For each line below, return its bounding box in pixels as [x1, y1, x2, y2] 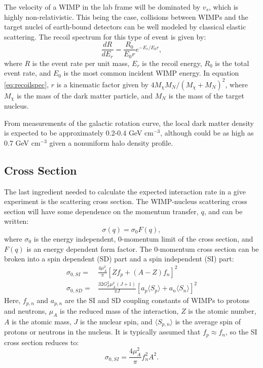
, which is [209, 2, 239, 12]
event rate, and [4, 68, 51, 78]
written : [4, 216, 29, 226]
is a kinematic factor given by [56, 79, 149, 89]
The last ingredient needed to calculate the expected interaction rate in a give [4, 186, 246, 196]
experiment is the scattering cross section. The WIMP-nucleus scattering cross [4, 196, 247, 207]
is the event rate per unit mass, [32, 57, 130, 68]
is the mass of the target [168, 90, 244, 101]
